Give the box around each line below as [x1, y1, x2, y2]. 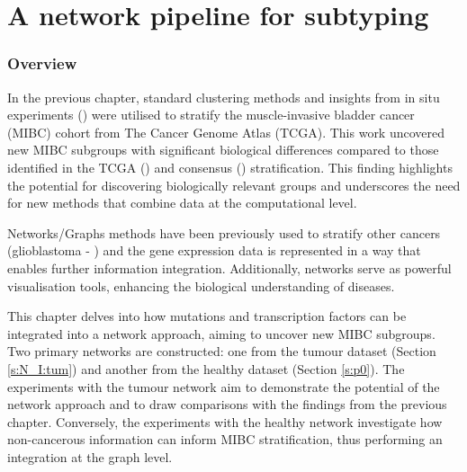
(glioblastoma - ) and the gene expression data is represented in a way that [7, 241, 421, 260]
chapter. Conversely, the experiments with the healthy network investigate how [7, 412, 443, 431]
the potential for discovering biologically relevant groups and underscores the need [7, 175, 461, 194]
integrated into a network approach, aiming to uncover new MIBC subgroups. [7, 324, 436, 343]
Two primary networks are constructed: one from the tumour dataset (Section [7, 342, 436, 361]
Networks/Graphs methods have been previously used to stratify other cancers [7, 223, 441, 242]
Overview [7, 52, 77, 75]
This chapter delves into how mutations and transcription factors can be [7, 307, 407, 325]
